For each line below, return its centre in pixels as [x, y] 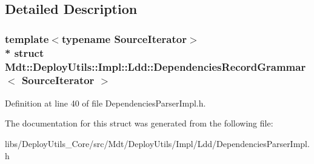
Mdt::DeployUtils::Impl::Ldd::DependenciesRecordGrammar [155, 66]
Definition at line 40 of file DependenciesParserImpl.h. [105, 103]
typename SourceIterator [124, 38]
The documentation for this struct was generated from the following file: [139, 123]
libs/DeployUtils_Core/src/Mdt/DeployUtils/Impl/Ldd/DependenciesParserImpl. [157, 143]
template [27, 38]
